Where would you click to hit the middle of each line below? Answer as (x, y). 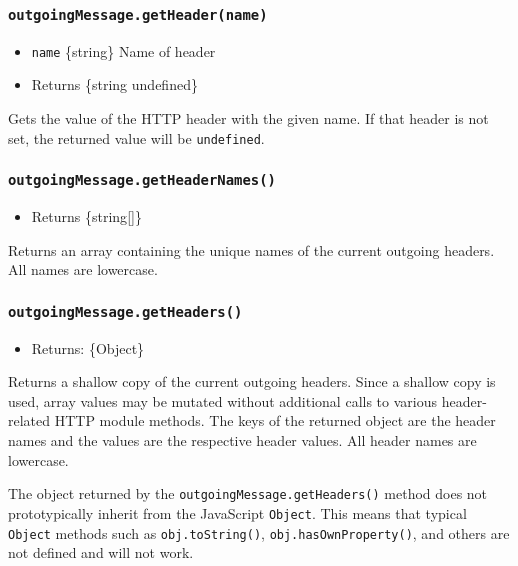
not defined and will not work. (101, 552)
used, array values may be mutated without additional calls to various (222, 400)
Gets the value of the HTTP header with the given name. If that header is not (248, 118)
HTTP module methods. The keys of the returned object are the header (275, 420)
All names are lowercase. (83, 269)
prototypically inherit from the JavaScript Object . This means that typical (237, 512)
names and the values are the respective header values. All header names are (242, 440)
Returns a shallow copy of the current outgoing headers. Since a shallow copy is (252, 381)
